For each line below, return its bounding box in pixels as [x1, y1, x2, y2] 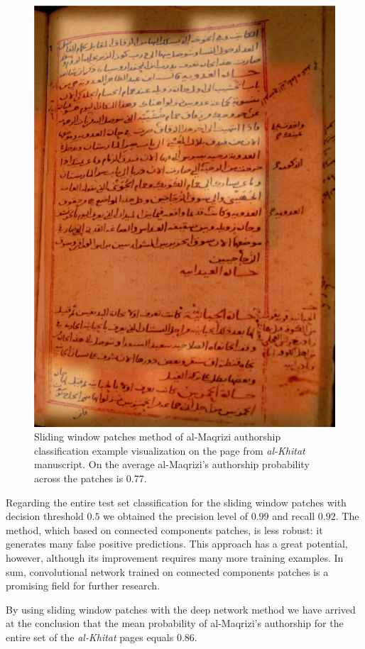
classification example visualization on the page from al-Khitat [34, 443, 305, 457]
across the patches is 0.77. [34, 470, 147, 485]
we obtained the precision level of [103, 509, 248, 523]
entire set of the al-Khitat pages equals [6, 629, 174, 644]
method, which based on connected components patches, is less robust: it [6, 522, 323, 537]
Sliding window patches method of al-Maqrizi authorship [34, 429, 281, 444]
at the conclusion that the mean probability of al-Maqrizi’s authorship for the [6, 616, 344, 631]
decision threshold [6, 509, 84, 523]
